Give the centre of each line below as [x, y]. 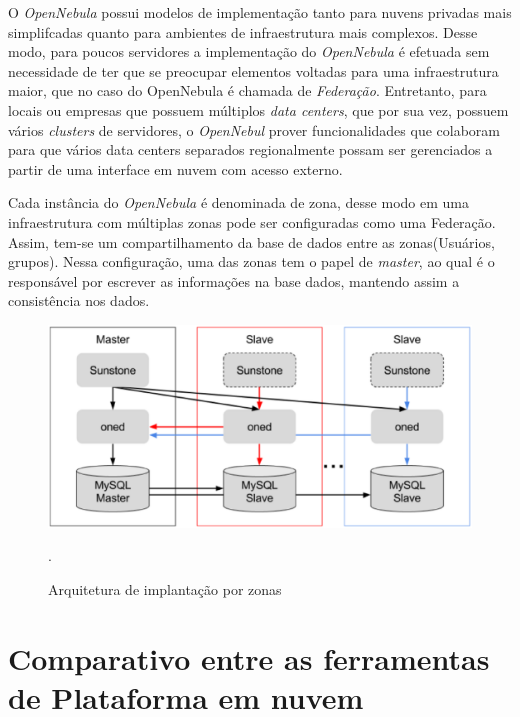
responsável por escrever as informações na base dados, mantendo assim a [234, 280]
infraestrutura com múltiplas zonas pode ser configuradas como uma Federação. [252, 221]
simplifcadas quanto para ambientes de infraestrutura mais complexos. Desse [243, 31]
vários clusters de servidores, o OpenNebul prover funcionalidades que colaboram [254, 129]
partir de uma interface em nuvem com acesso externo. [175, 168]
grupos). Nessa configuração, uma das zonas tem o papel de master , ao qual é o [251, 261]
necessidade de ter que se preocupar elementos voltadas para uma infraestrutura [253, 70]
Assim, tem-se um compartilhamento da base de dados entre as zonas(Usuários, [251, 241]
